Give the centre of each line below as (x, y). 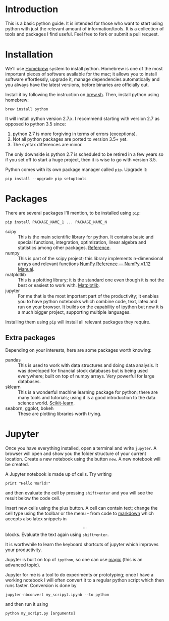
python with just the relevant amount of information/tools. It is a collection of (84, 28)
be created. (17, 464)
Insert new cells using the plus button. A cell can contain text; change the (81, 508)
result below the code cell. (33, 498)
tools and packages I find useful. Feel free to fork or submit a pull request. (82, 34)
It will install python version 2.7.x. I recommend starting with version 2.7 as (82, 118)
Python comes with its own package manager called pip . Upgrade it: (76, 169)
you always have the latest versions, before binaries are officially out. (77, 85)
